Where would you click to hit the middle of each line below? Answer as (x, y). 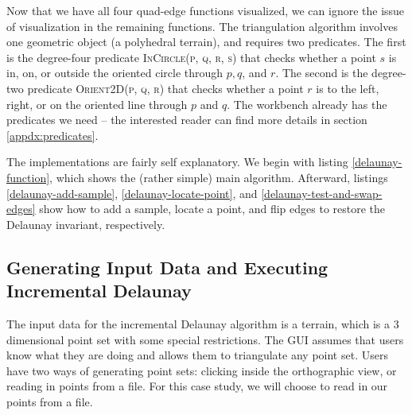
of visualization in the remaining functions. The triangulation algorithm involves (202, 26)
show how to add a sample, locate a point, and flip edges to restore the (212, 209)
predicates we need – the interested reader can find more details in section (187, 120)
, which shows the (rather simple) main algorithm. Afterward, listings (219, 177)
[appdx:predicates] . (52, 135)
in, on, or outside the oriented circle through (115, 73)
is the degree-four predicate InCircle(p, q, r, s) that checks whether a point (191, 57)
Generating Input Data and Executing (167, 267)
